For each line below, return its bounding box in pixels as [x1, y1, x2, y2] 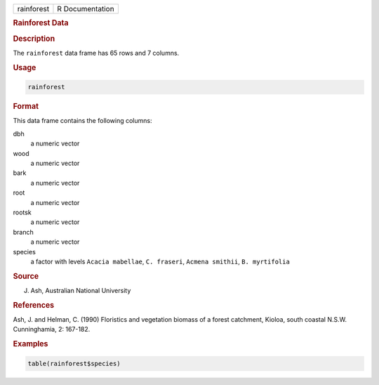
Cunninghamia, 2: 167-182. [13, 325, 91, 334]
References [13, 300, 55, 310]
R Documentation [57, 4, 115, 13]
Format [13, 102, 39, 112]
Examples [13, 339, 48, 349]
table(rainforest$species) [27, 359, 121, 367]
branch [13, 228, 34, 236]
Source [13, 271, 39, 281]
